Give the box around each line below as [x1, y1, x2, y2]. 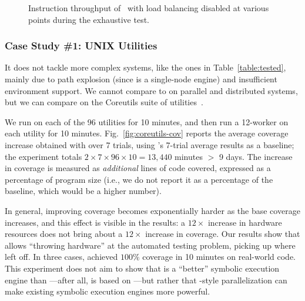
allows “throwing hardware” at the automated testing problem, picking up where [5, 239, 296, 251]
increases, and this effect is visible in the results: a [5, 216, 186, 228]
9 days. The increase [219, 150, 293, 162]
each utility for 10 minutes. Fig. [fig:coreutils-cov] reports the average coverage [5, 127, 289, 139]
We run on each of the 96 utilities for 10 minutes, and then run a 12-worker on [5, 115, 289, 128]
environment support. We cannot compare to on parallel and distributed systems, [5, 84, 298, 96]
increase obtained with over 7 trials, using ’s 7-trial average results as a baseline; [5, 138, 294, 150]
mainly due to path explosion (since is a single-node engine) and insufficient [5, 73, 277, 85]
